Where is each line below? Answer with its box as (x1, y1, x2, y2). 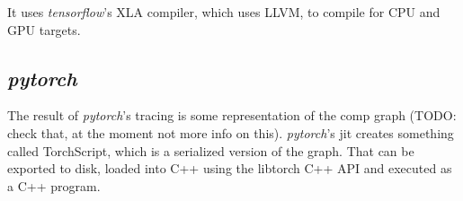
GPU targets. (7, 20, 81, 39)
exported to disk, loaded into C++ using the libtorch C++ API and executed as (7, 159, 452, 178)
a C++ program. (7, 176, 101, 195)
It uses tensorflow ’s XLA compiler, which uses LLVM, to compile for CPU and (7, 3, 441, 21)
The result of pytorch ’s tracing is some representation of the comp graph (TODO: (7, 106, 457, 125)
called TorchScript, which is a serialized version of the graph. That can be (7, 141, 414, 160)
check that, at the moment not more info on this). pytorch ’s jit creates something (7, 123, 454, 142)
